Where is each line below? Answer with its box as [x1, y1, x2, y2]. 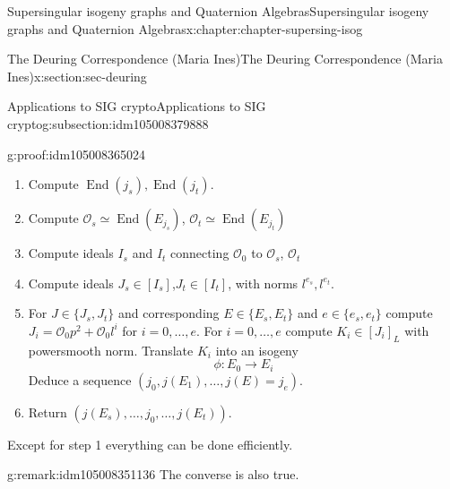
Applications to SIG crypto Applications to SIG [7, 97, 266, 116]
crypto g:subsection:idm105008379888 [7, 114, 209, 133]
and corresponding [117, 304, 220, 322]
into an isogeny [215, 340, 299, 359]
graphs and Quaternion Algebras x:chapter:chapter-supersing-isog [7, 19, 363, 38]
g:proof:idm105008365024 [7, 144, 146, 163]
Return [28, 402, 67, 421]
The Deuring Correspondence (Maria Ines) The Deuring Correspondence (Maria [7, 49, 443, 68]
